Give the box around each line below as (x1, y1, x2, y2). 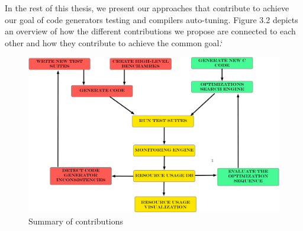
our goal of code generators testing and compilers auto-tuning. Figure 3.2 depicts (5, 13, 298, 25)
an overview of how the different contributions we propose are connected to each (5, 25, 296, 37)
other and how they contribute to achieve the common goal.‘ (5, 36, 223, 49)
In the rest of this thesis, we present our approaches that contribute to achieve (5, 2, 289, 14)
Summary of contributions (28, 214, 124, 227)
